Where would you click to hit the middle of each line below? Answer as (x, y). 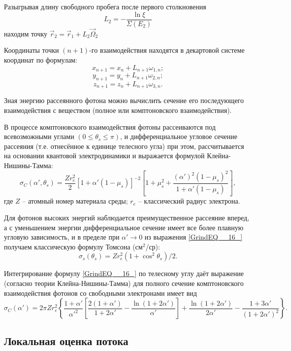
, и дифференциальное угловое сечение (179, 136)
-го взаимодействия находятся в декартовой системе (167, 50)
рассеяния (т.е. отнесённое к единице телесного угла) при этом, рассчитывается (124, 146)
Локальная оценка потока (66, 340)
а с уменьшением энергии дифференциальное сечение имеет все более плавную (124, 227)
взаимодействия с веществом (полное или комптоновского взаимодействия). (118, 110)
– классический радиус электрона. (189, 201)
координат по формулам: (41, 60)
